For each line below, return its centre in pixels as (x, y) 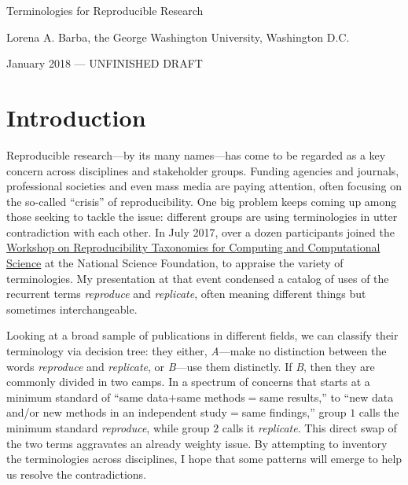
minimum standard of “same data (87, 397)
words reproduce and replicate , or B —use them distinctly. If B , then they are (191, 366)
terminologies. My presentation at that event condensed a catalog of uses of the (198, 278)
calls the (379, 412)
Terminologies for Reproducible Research (105, 10)
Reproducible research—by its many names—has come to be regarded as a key (196, 154)
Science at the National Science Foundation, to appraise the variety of (175, 263)
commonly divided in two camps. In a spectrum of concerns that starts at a (188, 382)
